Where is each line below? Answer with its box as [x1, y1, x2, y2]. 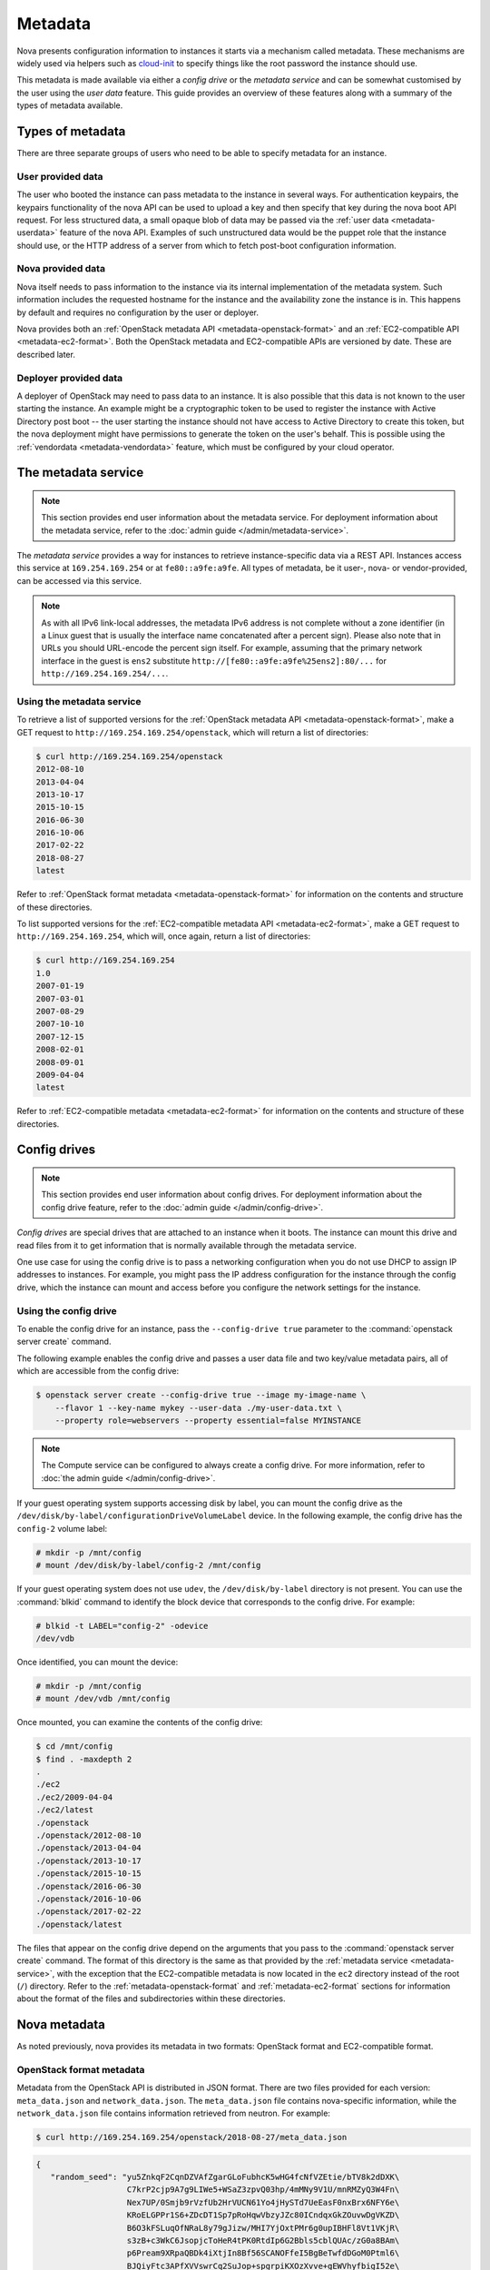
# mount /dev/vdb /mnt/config [35, 1693, 171, 1704]
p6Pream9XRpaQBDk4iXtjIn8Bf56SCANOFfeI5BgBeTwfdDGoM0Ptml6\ [126, 2248, 400, 2258]
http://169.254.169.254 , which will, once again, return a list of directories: [16, 931, 311, 942]
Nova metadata [16, 2017, 106, 2033]
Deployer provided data [16, 371, 123, 384]
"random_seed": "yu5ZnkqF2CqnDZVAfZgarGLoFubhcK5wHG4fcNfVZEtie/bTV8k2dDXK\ [50, 2172, 400, 2183]
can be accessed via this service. [16, 575, 142, 586]
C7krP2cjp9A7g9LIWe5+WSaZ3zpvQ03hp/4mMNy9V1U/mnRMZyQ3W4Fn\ [126, 2185, 400, 2195]
